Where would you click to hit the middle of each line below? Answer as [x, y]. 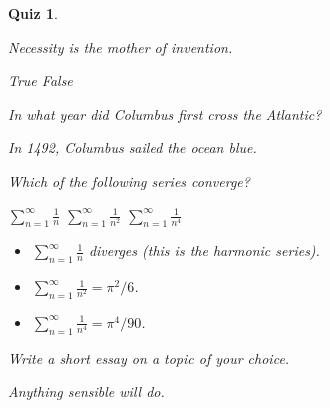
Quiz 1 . [33, 13]
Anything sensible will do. [86, 391]
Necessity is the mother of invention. [120, 46]
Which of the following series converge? [129, 180]
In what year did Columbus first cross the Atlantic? [165, 113]
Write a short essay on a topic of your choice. [149, 357]
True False [40, 80]
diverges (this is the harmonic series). [204, 250]
